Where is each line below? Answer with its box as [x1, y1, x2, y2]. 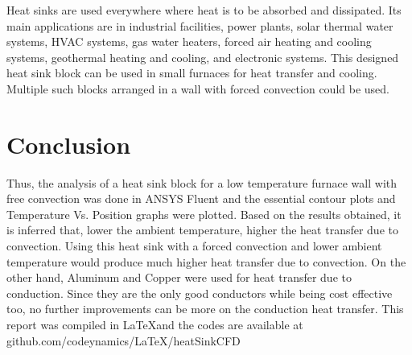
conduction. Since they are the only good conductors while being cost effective [6, 284, 393, 301]
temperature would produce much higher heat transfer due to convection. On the [6, 253, 406, 270]
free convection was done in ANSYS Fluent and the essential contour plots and [6, 190, 396, 207]
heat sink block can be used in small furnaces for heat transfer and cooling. [6, 64, 377, 81]
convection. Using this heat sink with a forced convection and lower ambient [6, 237, 382, 254]
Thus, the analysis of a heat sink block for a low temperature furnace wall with [6, 174, 398, 191]
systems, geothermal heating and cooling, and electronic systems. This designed [6, 48, 399, 65]
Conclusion [6, 127, 131, 160]
